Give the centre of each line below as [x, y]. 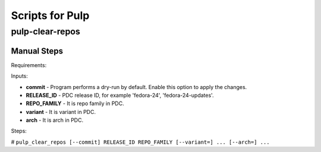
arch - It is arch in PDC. [54, 120]
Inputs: [19, 76]
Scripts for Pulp [50, 15]
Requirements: [29, 65]
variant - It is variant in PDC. [61, 112]
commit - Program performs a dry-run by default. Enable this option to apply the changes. [136, 87]
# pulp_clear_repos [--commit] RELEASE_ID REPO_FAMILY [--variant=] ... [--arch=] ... [140, 142]
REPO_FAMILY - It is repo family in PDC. [75, 103]
